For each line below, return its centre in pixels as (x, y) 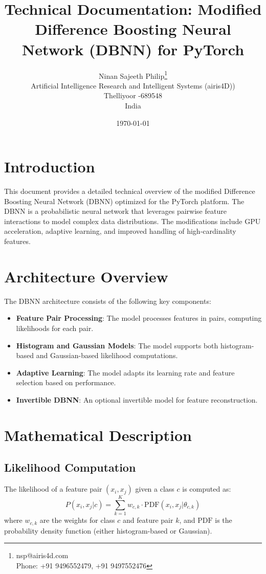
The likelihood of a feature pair (53, 489)
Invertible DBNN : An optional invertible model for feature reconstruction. (137, 399)
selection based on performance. (66, 382)
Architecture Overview (86, 276)
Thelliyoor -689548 (133, 95)
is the (224, 520)
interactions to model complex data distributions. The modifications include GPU (132, 221)
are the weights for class (77, 520)
